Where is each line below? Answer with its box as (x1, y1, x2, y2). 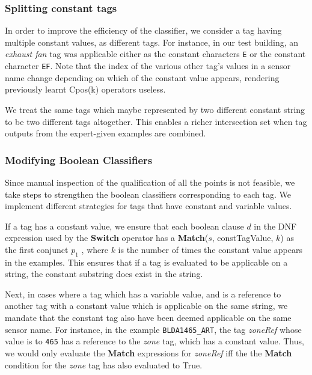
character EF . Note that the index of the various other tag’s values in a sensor (5, 59, 291, 72)
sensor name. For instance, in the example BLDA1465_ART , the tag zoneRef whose (5, 323, 302, 335)
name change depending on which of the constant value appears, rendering (5, 71, 280, 84)
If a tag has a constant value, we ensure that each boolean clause (5, 219, 244, 232)
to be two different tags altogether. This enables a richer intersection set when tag (5, 115, 307, 127)
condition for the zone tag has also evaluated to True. (5, 358, 203, 371)
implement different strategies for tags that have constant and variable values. (5, 200, 292, 212)
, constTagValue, (212, 231, 274, 244)
